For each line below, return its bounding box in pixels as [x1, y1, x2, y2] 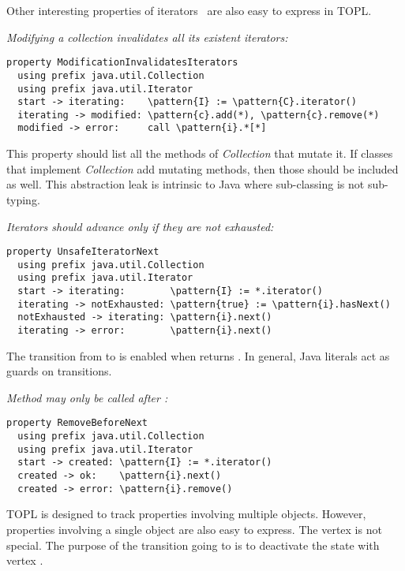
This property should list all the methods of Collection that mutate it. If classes [6, 145, 393, 162]
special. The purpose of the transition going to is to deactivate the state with [6, 536, 380, 553]
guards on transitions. [6, 363, 112, 379]
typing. [6, 191, 40, 207]
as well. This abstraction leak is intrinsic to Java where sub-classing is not [6, 176, 365, 192]
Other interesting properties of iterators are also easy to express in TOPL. [6, 2, 372, 18]
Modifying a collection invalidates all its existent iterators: [6, 28, 288, 45]
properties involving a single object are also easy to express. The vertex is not [6, 521, 382, 537]
